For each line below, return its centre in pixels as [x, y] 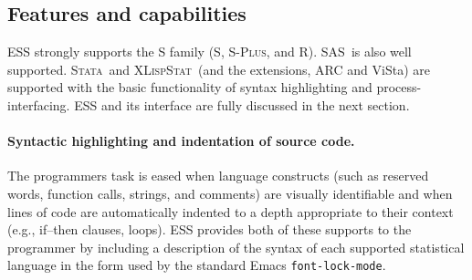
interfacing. [39, 104]
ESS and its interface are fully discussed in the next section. [242, 104]
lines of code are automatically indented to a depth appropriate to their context [231, 211]
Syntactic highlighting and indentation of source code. [181, 141]
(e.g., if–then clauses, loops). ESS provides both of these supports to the [210, 229]
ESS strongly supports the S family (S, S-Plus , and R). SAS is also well [210, 52]
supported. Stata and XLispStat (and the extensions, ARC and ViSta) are [219, 69]
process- [399, 87]
